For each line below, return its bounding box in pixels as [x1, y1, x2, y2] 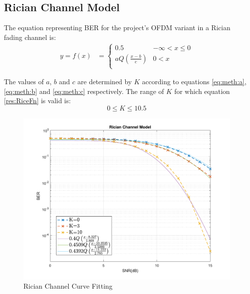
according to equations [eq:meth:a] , [142, 76, 247, 87]
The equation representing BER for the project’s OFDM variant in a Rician [4, 22, 231, 33]
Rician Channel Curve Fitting [23, 281, 113, 291]
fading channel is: [4, 32, 56, 42]
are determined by [77, 76, 132, 87]
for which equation [174, 86, 230, 96]
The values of [4, 76, 44, 87]
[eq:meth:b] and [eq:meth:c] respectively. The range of [4, 86, 164, 96]
